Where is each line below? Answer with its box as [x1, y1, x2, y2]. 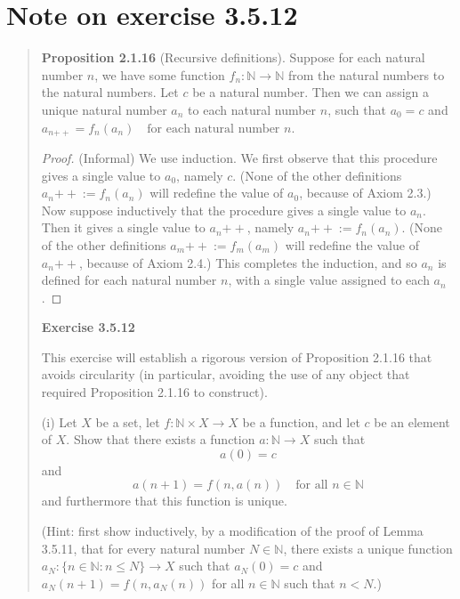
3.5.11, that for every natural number [41, 538, 246, 557]
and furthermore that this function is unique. [41, 491, 287, 510]
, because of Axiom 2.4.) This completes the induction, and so [78, 253, 417, 271]
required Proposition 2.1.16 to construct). [41, 383, 268, 401]
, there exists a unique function [283, 538, 453, 557]
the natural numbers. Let [41, 83, 179, 101]
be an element [374, 412, 450, 431]
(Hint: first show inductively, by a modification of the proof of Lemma [41, 522, 424, 540]
